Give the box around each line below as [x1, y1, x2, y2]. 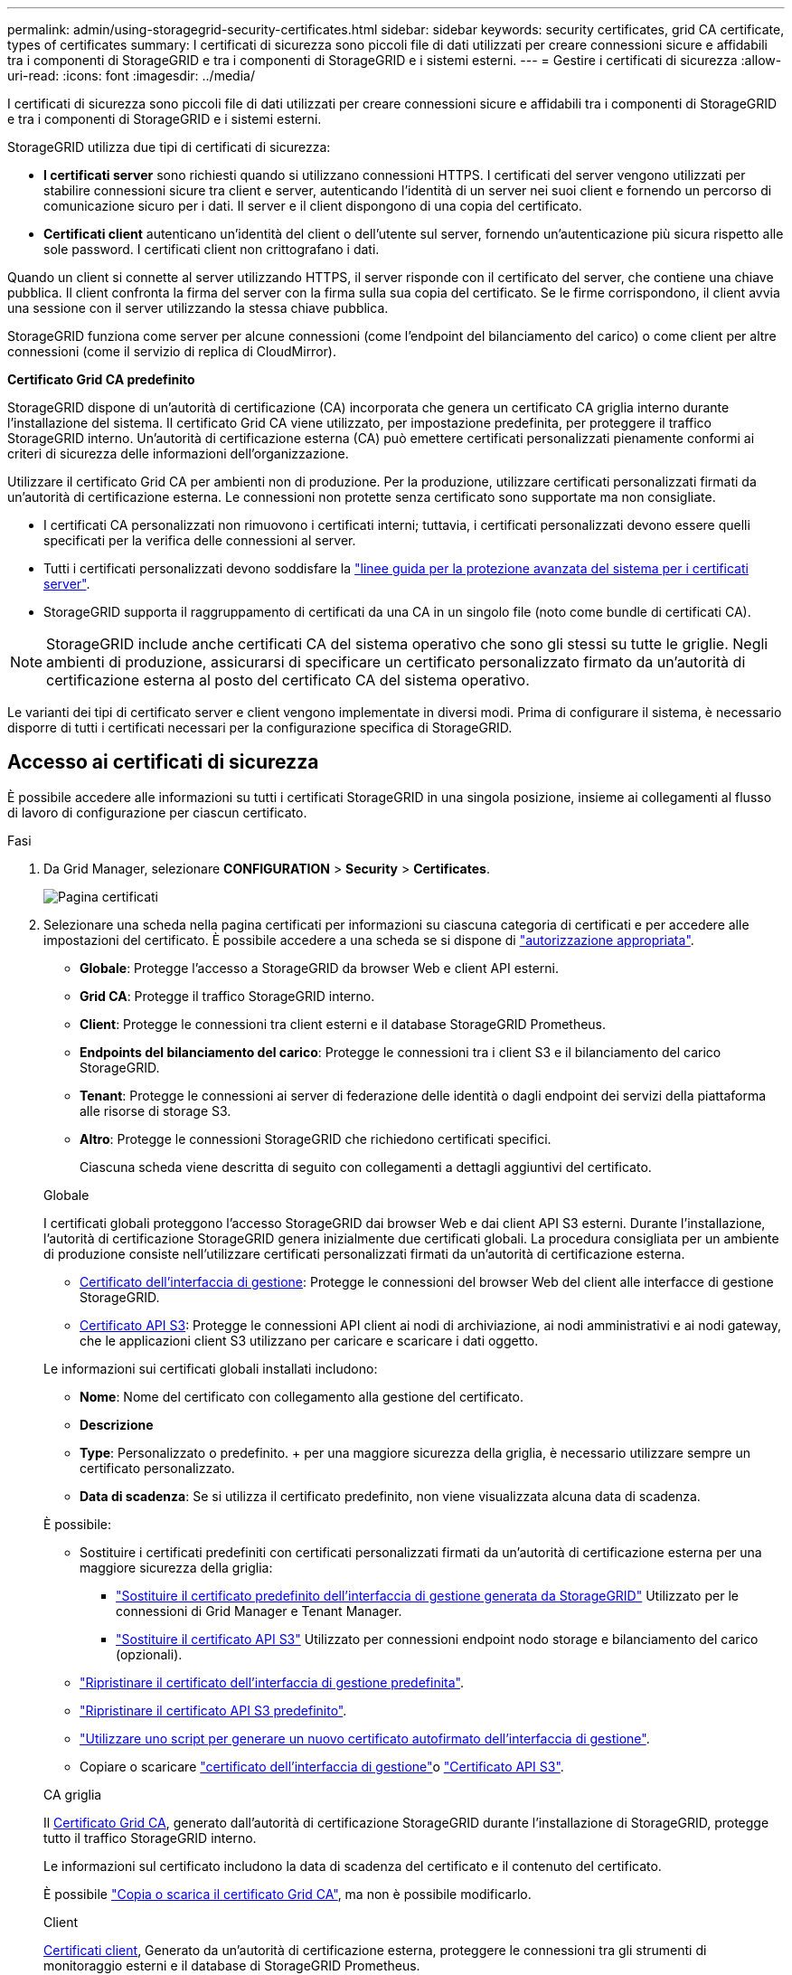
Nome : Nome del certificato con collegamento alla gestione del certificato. [80, 1388, 523, 1404]
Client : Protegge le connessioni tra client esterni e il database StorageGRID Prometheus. [80, 1016, 607, 1032]
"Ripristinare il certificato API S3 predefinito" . [80, 1702, 347, 1718]
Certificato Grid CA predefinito [7, 372, 195, 387]
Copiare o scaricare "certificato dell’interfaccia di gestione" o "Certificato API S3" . [80, 1758, 564, 1774]
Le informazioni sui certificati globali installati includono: [43, 1360, 378, 1376]
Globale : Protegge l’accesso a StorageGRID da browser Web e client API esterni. [80, 959, 560, 976]
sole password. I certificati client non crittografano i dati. [43, 241, 380, 257]
